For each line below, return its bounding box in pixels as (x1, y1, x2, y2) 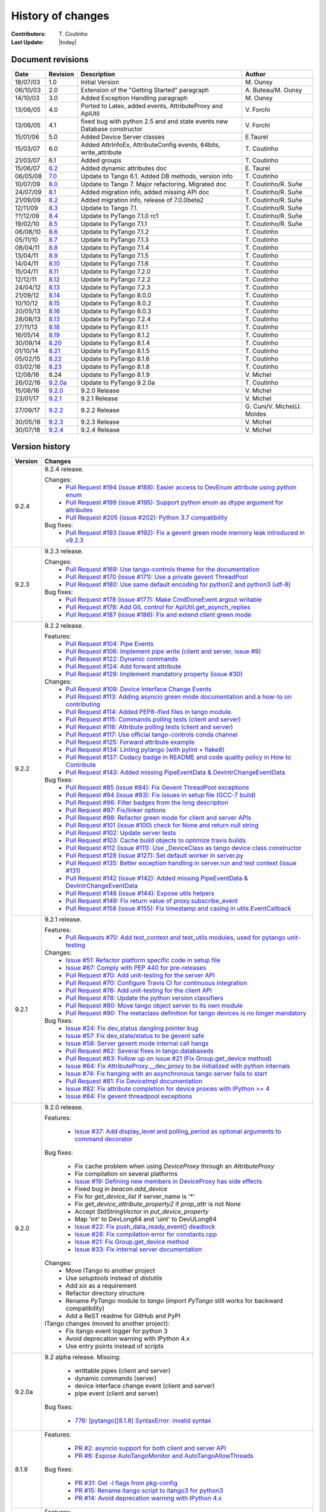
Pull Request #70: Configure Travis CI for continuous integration (65, 979, 248, 987)
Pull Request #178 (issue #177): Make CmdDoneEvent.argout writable (65, 596, 262, 604)
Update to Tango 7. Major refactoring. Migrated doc (80, 180, 227, 188)
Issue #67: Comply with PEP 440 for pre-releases (65, 963, 206, 972)
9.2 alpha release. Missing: (44, 1353, 121, 1361)
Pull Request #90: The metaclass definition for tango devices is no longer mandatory (65, 1009, 307, 1017)
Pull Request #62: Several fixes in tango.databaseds (65, 1047, 214, 1055)
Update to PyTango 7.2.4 (80, 314, 151, 323)
